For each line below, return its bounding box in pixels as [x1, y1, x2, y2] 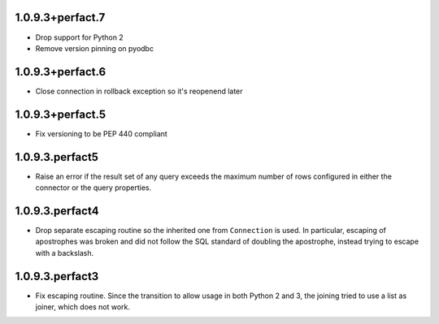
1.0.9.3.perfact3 [15, 269, 99, 283]
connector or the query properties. [35, 183, 152, 192]
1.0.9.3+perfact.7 [15, 11, 106, 24]
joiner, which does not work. [35, 302, 130, 312]
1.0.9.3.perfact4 [15, 204, 99, 218]
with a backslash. [35, 248, 94, 257]
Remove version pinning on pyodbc [35, 43, 154, 53]
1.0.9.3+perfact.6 [15, 65, 106, 79]
